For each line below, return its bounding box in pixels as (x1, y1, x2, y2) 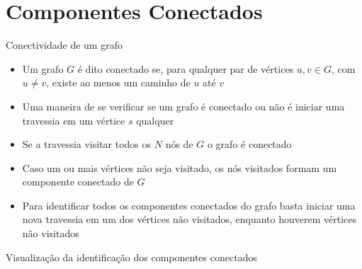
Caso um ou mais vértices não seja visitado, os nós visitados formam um (22, 160, 337, 175)
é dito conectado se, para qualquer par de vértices (77, 61, 294, 76)
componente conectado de (22, 174, 134, 189)
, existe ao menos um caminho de (46, 75, 191, 90)
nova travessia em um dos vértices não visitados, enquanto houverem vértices (22, 212, 356, 227)
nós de (165, 137, 193, 151)
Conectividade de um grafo (6, 38, 123, 52)
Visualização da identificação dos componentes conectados (6, 249, 257, 264)
